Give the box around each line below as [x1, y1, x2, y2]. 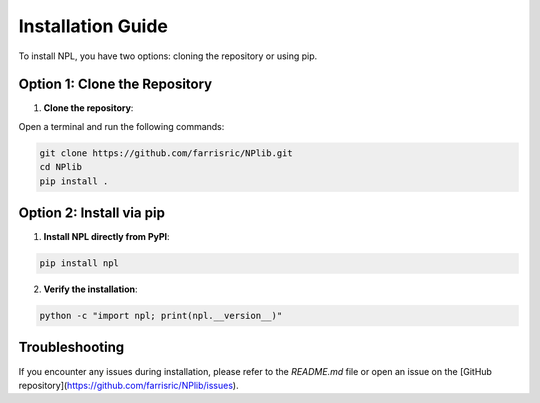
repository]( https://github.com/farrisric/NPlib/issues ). [18, 379, 239, 391]
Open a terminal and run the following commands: [18, 120, 225, 132]
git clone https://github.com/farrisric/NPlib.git [39, 147, 294, 159]
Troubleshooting [18, 339, 125, 356]
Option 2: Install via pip [18, 205, 165, 222]
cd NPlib [39, 161, 83, 173]
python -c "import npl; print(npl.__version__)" [39, 310, 283, 322]
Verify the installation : [43, 283, 139, 295]
